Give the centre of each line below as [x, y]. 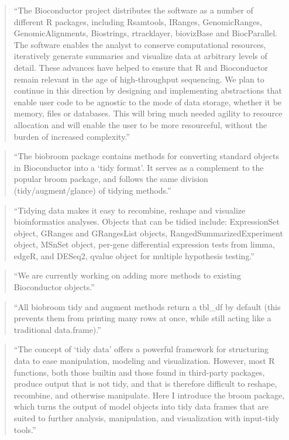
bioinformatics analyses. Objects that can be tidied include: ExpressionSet [147, 221]
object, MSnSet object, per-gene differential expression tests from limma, [144, 244]
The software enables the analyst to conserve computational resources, [140, 44]
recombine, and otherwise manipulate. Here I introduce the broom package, [149, 395]
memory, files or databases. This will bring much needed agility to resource [148, 113]
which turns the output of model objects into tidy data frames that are [141, 406]
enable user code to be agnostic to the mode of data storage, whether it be [148, 102]
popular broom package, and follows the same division [111, 179]
